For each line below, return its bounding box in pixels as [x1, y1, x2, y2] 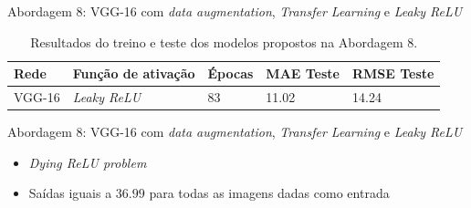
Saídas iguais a [28, 183, 112, 203]
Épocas [207, 64, 254, 83]
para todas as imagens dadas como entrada [149, 183, 390, 203]
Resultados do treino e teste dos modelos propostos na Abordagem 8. [30, 32, 418, 51]
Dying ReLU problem [28, 152, 147, 172]
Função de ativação [72, 64, 195, 83]
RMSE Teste [351, 64, 434, 83]
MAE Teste [266, 64, 340, 83]
